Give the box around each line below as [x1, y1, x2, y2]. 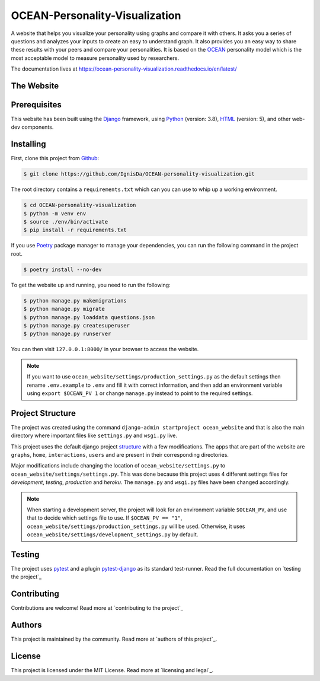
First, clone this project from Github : [11, 155, 100, 162]
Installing [11, 139, 47, 149]
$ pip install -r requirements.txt [23, 227, 127, 234]
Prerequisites [11, 100, 62, 110]
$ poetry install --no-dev [23, 266, 102, 273]
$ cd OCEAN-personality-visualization [23, 202, 136, 209]
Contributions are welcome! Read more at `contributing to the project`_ [11, 604, 184, 612]
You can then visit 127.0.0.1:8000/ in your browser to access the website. [11, 346, 199, 353]
